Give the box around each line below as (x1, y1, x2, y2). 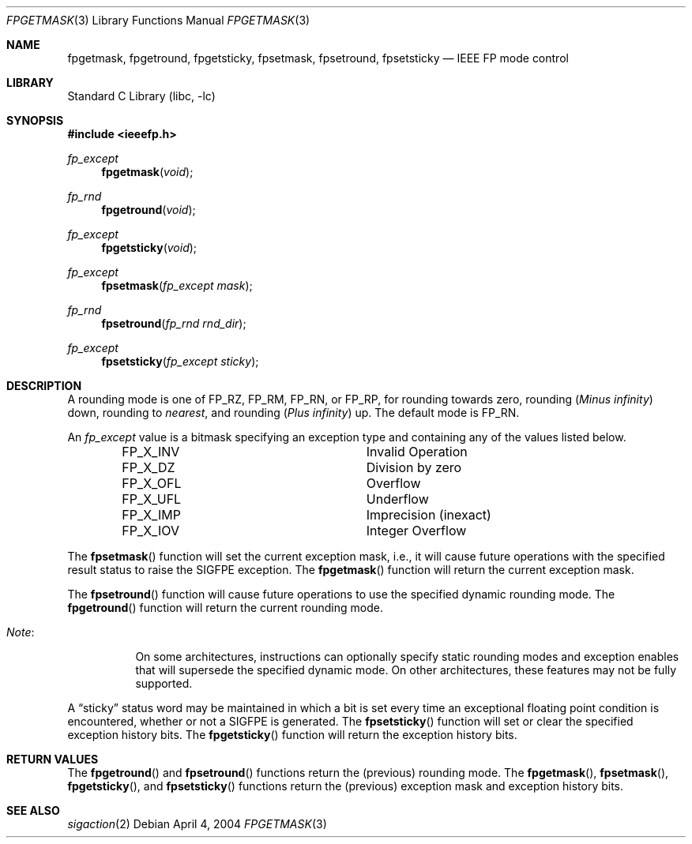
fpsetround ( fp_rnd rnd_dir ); (101, 317, 246, 330)
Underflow (366, 491, 429, 507)
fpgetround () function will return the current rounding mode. (67, 601, 383, 614)
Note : (6, 625, 35, 639)
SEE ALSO (6, 804, 60, 817)
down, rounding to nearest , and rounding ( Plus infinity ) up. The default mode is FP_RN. (67, 406, 520, 419)
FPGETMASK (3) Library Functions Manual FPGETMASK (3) (6, 13, 310, 27)
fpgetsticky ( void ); (101, 241, 197, 254)
